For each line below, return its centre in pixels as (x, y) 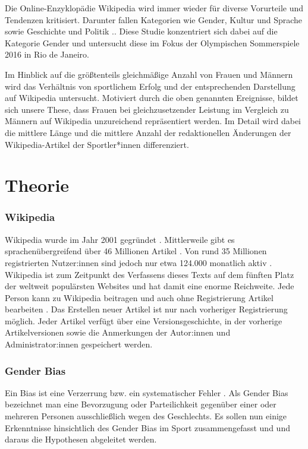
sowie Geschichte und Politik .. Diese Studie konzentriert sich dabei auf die (141, 31)
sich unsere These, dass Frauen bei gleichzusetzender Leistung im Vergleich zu (147, 109)
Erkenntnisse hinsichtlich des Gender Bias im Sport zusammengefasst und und (147, 427)
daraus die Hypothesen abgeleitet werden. (81, 439)
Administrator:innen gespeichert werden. (79, 344)
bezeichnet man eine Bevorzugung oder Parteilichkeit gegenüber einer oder (141, 404)
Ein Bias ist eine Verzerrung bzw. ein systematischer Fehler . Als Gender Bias (147, 392)
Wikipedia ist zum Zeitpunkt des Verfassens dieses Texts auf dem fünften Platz (150, 274)
